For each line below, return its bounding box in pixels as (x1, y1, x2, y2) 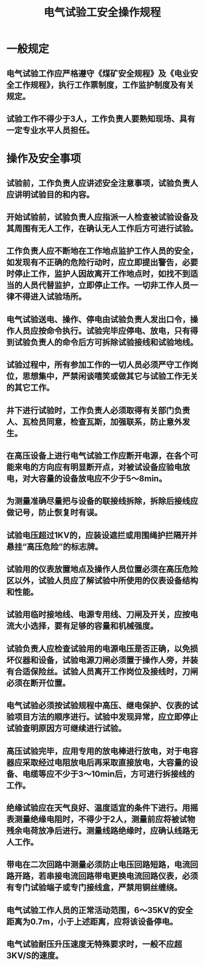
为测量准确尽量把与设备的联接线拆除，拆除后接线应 (6, 496, 198, 506)
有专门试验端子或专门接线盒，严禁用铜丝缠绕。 (6, 883, 182, 893)
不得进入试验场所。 (14, 292, 86, 302)
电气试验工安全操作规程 (43, 5, 161, 19)
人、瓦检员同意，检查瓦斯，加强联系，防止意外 (6, 417, 182, 427)
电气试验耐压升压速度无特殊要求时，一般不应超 (6, 939, 182, 950)
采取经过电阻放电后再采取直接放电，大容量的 (22, 757, 190, 767)
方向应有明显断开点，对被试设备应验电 (38, 462, 182, 472)
